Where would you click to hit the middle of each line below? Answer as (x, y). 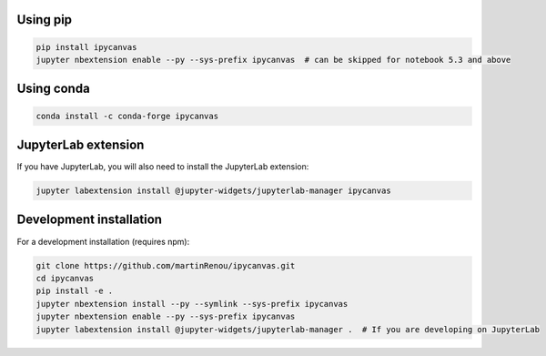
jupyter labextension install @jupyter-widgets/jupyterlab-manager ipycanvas (213, 191)
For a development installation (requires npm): (103, 241)
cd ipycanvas (65, 278)
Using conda (53, 89)
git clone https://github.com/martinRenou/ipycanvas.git (166, 265)
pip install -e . (75, 291)
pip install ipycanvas (86, 47)
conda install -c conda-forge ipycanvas (127, 116)
